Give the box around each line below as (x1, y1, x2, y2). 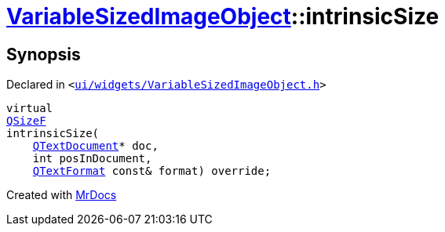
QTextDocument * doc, (32, 140, 159, 153)
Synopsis (6, 44, 81, 64)
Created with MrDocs (6, 188, 117, 202)
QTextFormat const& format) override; (32, 165, 272, 178)
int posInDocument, (32, 152, 152, 165)
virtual (6, 102, 53, 115)
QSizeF (6, 114, 46, 128)
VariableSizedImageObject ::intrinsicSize (6, 3, 440, 30)
